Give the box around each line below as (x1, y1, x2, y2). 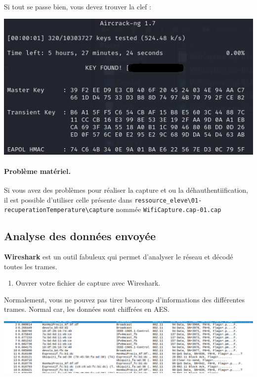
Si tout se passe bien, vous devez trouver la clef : (4, 1, 151, 11)
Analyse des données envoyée (4, 228, 156, 244)
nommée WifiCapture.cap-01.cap (116, 204, 221, 214)
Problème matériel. (4, 166, 71, 176)
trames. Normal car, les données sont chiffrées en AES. (4, 304, 170, 314)
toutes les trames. (4, 261, 57, 271)
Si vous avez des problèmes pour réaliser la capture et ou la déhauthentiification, (4, 184, 249, 195)
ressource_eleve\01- (134, 197, 202, 204)
